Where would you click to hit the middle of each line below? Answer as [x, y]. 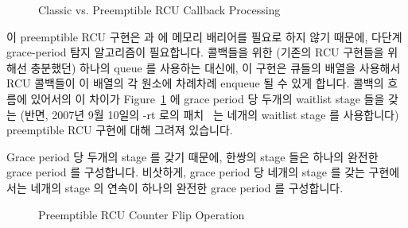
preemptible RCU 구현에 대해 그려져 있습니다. [120, 130]
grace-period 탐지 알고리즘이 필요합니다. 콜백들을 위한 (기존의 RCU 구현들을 [195, 52]
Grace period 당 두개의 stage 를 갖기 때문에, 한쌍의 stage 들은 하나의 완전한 [192, 156]
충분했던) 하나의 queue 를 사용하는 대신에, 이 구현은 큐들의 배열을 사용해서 [216, 67]
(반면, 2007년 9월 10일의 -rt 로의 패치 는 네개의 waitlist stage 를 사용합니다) [210, 114]
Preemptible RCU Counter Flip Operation [142, 214]
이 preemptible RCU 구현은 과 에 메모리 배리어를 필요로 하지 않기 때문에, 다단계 [204, 36]
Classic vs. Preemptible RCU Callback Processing [159, 10]
